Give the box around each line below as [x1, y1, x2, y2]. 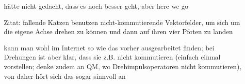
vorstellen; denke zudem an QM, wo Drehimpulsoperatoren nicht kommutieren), [4, 61, 242, 71]
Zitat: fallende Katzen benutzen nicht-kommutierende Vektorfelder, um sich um [4, 17, 240, 27]
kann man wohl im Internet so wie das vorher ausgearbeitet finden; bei [4, 42, 214, 52]
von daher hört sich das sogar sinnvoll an [4, 71, 126, 81]
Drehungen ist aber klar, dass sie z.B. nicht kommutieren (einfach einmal [4, 52, 221, 62]
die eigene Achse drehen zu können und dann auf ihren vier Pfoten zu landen [4, 26, 233, 36]
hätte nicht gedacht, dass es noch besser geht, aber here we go [4, 1, 188, 11]
